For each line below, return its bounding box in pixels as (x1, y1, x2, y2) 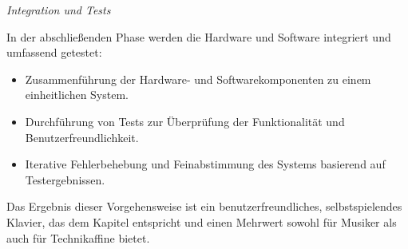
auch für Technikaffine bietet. (6, 229, 150, 246)
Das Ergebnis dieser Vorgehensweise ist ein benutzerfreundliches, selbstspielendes (6, 198, 402, 215)
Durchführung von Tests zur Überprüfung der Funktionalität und (25, 113, 345, 129)
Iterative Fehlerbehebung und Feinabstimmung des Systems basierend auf (25, 156, 386, 172)
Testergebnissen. (25, 171, 105, 188)
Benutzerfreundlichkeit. (25, 128, 139, 145)
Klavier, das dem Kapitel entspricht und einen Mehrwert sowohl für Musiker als (6, 213, 397, 230)
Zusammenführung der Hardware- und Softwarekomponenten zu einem (25, 70, 371, 87)
